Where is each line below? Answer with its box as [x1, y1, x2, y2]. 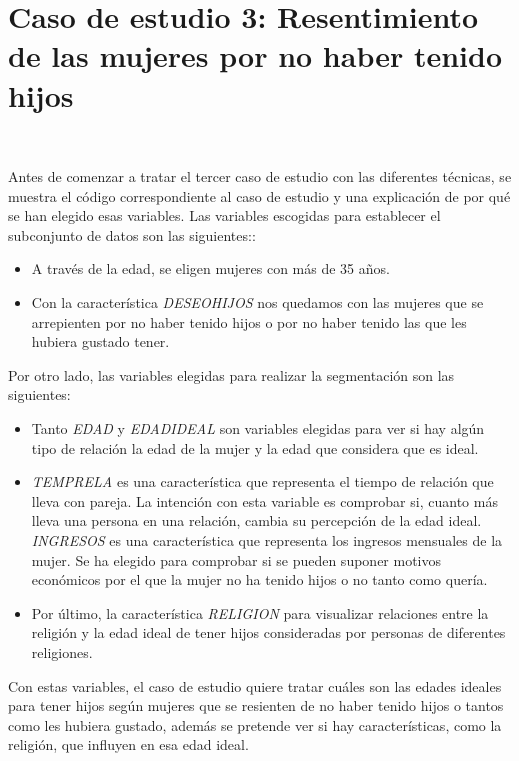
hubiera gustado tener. [31, 331, 170, 352]
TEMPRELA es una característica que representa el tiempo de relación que [31, 471, 494, 492]
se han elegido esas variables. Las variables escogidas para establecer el [8, 205, 441, 226]
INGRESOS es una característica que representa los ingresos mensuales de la [31, 530, 503, 550]
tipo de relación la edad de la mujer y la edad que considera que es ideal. [31, 437, 479, 458]
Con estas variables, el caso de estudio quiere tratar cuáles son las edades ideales [8, 675, 502, 696]
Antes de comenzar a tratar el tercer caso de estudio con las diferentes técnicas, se [8, 166, 512, 187]
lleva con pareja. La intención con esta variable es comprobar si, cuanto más [31, 490, 498, 511]
